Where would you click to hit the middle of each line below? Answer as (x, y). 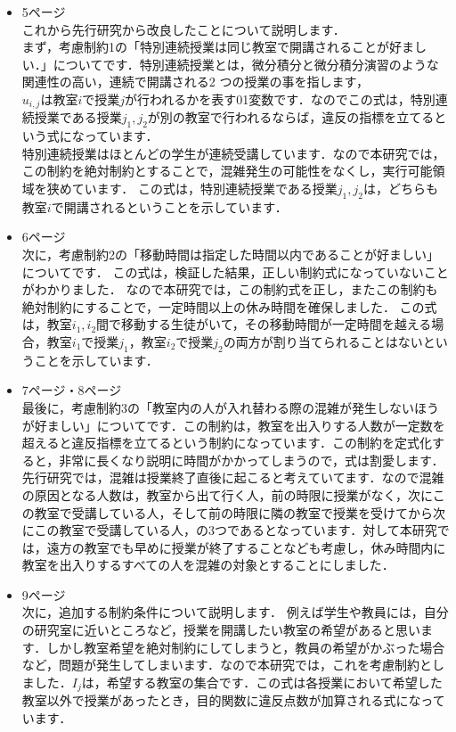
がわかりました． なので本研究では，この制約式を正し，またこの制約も (230, 289)
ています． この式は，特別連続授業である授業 (204, 188)
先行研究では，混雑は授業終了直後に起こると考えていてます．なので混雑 (233, 477)
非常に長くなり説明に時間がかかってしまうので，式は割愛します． (252, 460)
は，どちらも (400, 188)
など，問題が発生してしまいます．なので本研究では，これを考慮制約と (227, 665)
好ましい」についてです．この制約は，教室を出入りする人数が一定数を (240, 425)
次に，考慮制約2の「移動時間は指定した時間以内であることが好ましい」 (230, 254)
